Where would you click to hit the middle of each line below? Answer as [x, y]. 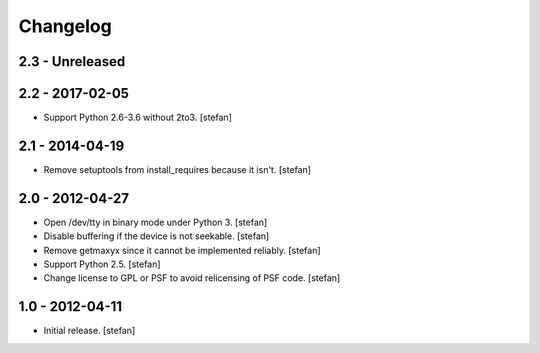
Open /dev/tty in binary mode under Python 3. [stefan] [155, 222]
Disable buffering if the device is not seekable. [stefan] [156, 236]
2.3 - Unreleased [72, 61]
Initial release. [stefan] [89, 331]
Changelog [65, 26]
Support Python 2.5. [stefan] [102, 264]
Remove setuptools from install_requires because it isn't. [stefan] [177, 169]
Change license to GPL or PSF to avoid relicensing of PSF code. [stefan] [192, 278]
